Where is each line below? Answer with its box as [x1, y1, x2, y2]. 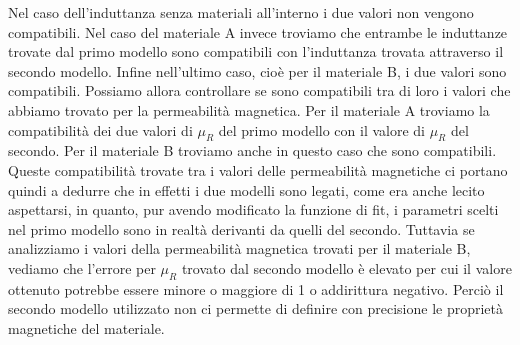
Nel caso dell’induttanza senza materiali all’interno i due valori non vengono [8, 2, 474, 22]
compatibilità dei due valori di [8, 119, 193, 140]
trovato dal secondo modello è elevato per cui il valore [181, 257, 512, 278]
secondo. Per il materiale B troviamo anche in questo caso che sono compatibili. [8, 140, 497, 161]
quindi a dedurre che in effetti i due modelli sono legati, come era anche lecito [8, 179, 485, 200]
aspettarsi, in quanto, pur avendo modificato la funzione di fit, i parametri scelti [8, 199, 499, 220]
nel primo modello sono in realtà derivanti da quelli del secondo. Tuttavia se [8, 218, 475, 239]
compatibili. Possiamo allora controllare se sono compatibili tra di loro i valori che [8, 80, 511, 101]
